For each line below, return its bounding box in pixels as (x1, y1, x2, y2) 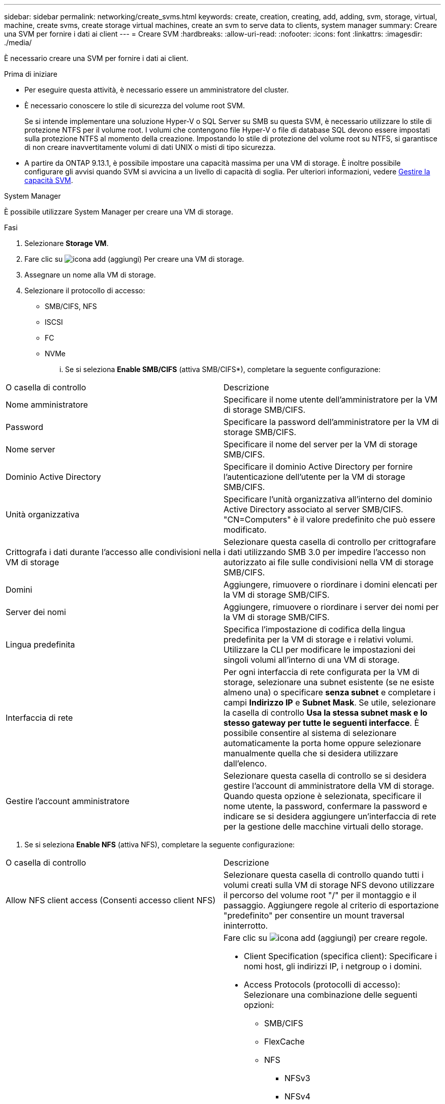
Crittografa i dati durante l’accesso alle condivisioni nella (6, 547, 221, 557)
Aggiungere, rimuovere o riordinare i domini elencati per (224, 579, 437, 590)
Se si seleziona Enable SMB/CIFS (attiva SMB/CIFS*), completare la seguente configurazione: (65, 365, 380, 374)
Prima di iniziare (4, 70, 57, 78)
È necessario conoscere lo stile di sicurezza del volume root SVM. (24, 101, 245, 110)
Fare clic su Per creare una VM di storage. (24, 255, 244, 263)
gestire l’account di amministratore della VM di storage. (224, 781, 434, 791)
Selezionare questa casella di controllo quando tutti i (224, 870, 424, 880)
